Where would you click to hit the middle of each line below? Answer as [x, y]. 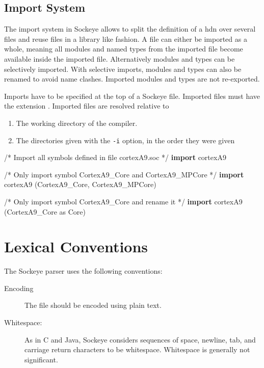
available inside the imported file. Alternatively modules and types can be [120, 58]
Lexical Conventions [76, 246]
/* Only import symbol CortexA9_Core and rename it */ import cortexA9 [123, 201]
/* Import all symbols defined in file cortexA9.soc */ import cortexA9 [115, 157]
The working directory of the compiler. [77, 123]
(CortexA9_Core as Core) [45, 211]
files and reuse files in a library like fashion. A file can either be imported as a [126, 38]
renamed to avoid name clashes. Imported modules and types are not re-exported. [132, 79]
